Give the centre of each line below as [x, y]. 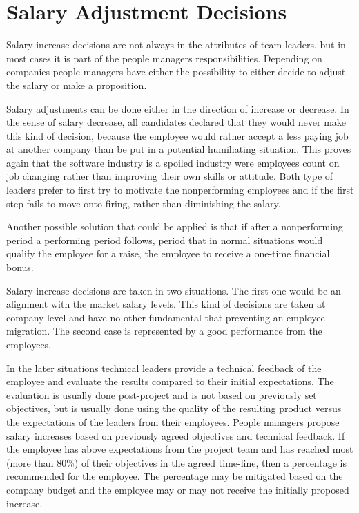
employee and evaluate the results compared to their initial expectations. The [170, 381]
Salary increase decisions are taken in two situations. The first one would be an [174, 290]
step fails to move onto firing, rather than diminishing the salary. [144, 203]
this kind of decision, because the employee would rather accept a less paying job [177, 135]
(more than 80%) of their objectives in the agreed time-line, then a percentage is [176, 462]
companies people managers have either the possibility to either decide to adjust [176, 72]
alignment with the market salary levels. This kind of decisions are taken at [166, 304]
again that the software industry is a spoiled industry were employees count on [173, 162]
